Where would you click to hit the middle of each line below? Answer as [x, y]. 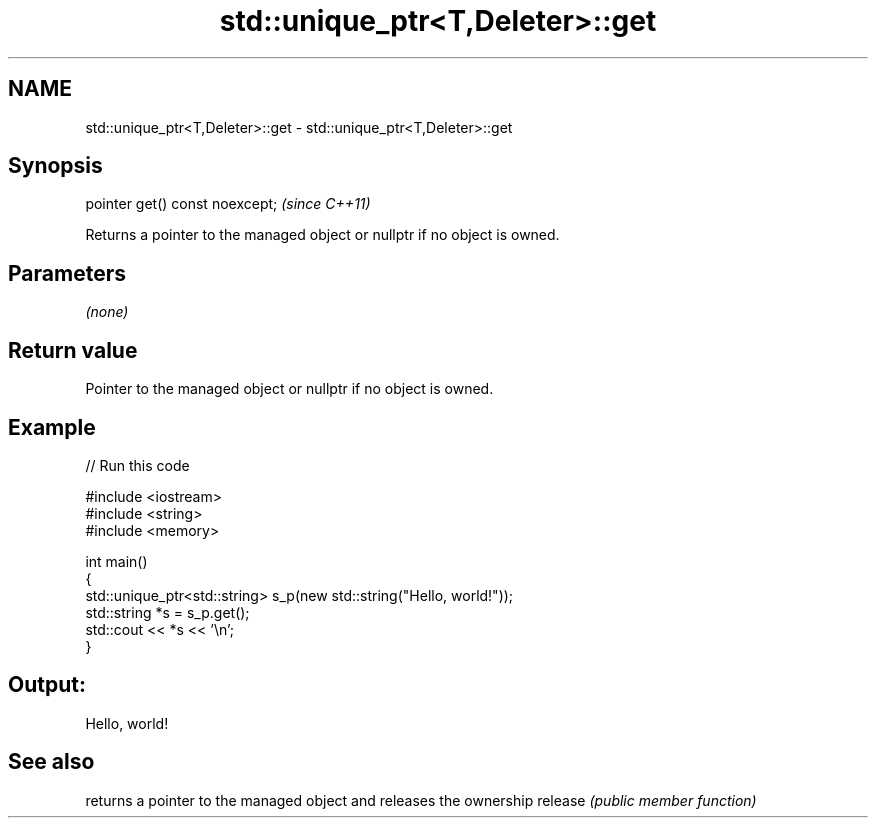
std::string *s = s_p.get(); [167, 612]
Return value [73, 350]
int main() [116, 561]
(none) [107, 312]
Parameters [67, 273]
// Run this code [137, 465]
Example [52, 427]
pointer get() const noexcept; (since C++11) [228, 204]
